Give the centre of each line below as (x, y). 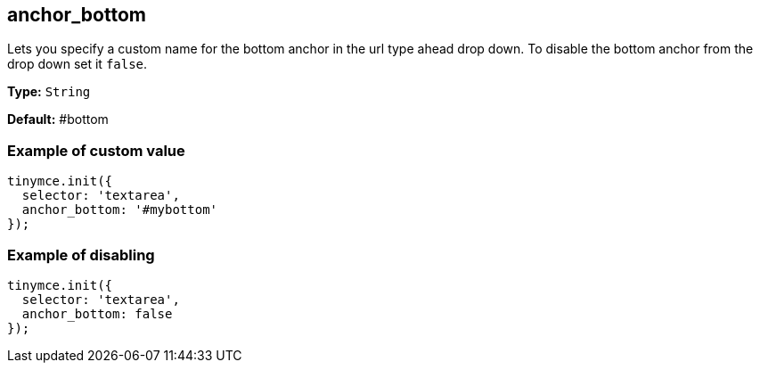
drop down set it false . (78, 64)
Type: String (49, 92)
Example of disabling (81, 255)
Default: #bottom (58, 119)
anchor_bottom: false (97, 313)
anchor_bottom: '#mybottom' (120, 210)
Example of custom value (96, 150)
